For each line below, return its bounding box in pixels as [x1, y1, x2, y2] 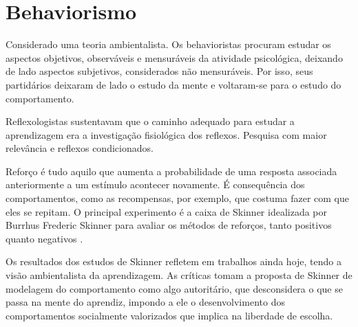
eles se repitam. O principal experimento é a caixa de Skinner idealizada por [6, 204, 328, 218]
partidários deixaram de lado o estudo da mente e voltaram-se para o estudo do [6, 77, 341, 91]
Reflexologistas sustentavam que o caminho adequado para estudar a [6, 114, 295, 128]
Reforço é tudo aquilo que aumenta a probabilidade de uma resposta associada [6, 163, 337, 178]
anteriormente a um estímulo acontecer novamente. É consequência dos [6, 177, 305, 192]
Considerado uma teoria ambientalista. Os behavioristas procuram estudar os [6, 37, 331, 52]
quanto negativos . [6, 231, 83, 245]
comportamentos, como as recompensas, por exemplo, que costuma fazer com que [6, 191, 350, 205]
